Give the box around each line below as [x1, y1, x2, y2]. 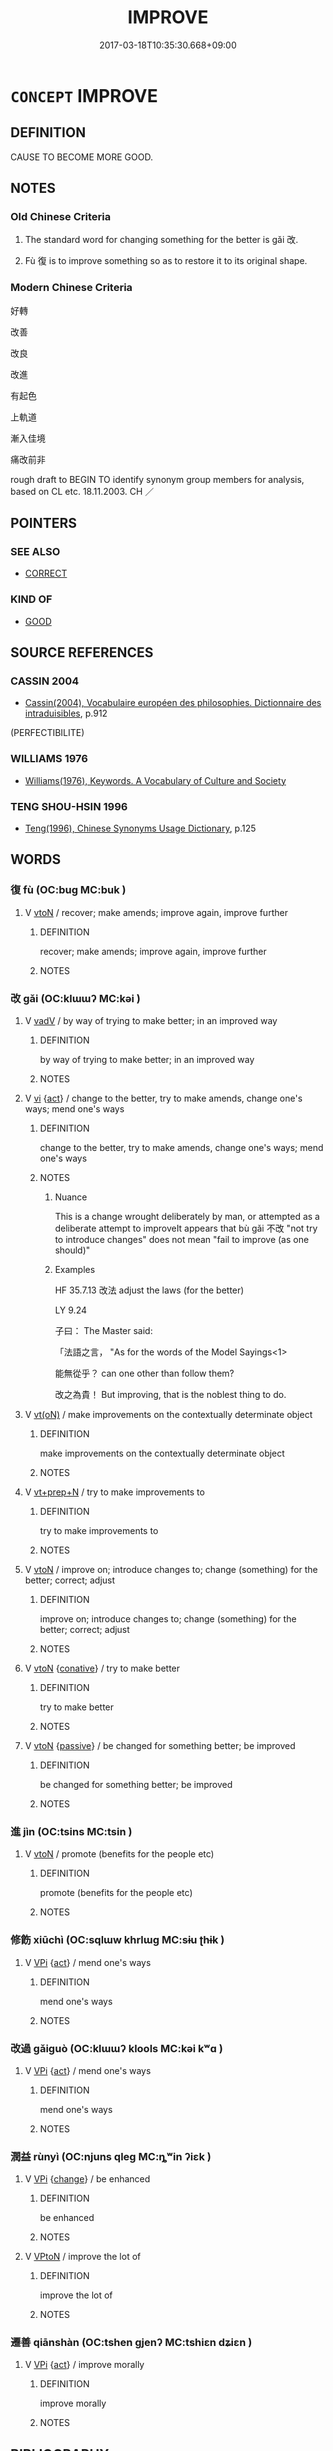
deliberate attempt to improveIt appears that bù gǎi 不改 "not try [54, 1222, 318, 1234]
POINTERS [10, 515, 78, 532]
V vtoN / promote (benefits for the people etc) [24, 1848, 215, 1860]
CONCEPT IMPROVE [10, 84, 158, 107]
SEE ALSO [10, 545, 61, 559]
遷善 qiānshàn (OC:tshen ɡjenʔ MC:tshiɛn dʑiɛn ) [10, 2336, 253, 2350]
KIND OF [10, 592, 53, 606]
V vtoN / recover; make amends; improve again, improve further [24, 906, 288, 918]
